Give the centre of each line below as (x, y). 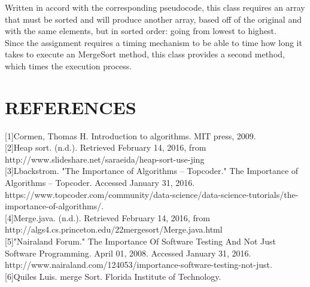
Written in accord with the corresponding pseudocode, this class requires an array (155, 7)
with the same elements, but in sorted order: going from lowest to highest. (141, 31)
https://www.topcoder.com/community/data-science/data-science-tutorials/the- (152, 194)
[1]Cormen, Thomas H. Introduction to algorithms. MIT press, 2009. (130, 135)
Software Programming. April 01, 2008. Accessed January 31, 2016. (128, 253)
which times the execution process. (69, 65)
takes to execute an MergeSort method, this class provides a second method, (145, 54)
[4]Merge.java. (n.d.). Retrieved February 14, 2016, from (107, 217)
